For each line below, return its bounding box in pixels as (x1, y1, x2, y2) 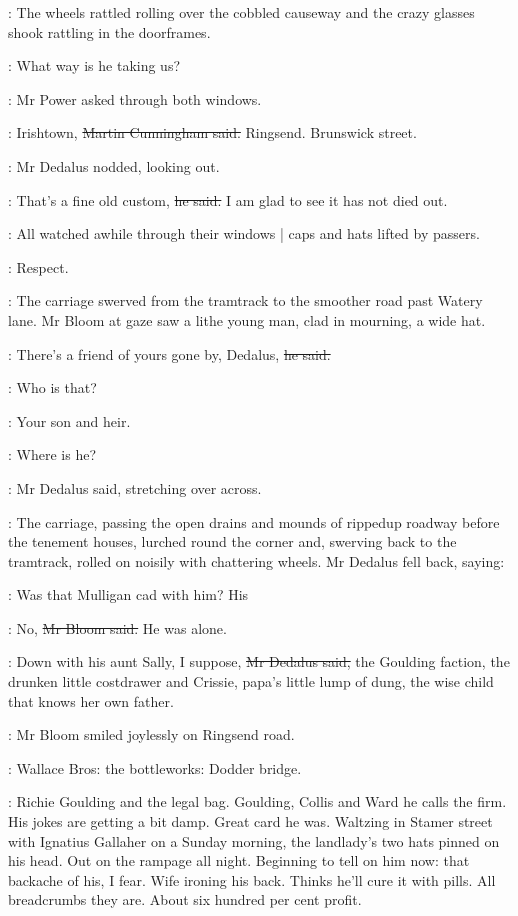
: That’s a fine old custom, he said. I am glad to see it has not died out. (8, 189, 448, 210)
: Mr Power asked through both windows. (8, 88, 262, 109)
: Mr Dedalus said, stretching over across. (8, 477, 262, 498)
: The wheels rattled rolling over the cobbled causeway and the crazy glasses (8, 2, 475, 22)
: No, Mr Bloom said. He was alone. (8, 617, 227, 638)
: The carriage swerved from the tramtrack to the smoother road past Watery (8, 290, 483, 311)
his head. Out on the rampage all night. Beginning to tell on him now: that (8, 850, 470, 871)
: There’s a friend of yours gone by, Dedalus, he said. (8, 343, 331, 364)
